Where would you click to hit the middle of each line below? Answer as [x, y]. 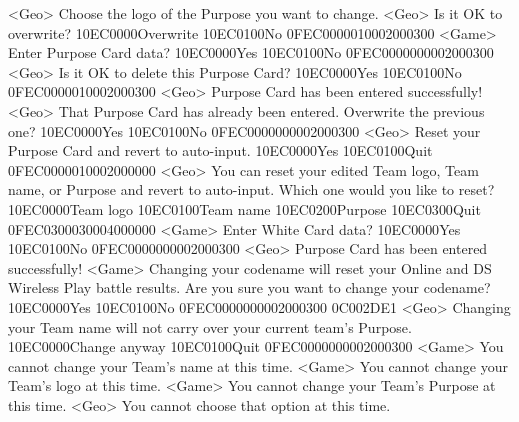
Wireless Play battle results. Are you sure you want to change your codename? [249, 287]
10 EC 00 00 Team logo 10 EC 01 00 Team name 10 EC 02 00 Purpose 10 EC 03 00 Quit [244, 208]
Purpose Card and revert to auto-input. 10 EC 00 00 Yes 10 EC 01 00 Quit [220, 150]
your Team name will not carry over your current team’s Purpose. [210, 326]
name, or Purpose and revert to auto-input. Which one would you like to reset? [251, 189]
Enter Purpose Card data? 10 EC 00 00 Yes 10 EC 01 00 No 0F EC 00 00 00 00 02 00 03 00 [251, 52]
